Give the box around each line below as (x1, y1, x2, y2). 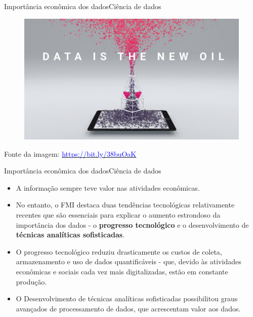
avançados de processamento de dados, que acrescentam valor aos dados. (16, 303, 241, 313)
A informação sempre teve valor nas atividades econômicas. (16, 182, 200, 193)
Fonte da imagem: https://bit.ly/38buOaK (4, 148, 137, 159)
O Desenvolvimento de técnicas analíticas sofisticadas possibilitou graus (16, 293, 238, 304)
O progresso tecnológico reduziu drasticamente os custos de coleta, (16, 246, 222, 257)
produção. (16, 276, 47, 287)
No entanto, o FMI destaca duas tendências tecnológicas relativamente (16, 199, 235, 210)
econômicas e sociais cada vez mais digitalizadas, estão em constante (16, 266, 228, 277)
